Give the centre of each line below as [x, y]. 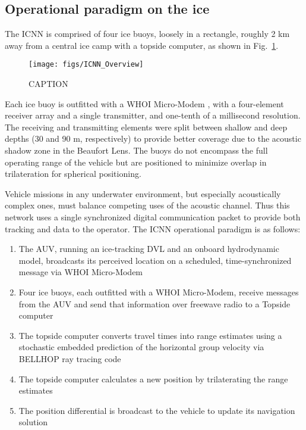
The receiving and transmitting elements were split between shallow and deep [146, 127]
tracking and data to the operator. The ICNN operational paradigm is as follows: [153, 228]
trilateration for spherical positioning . [73, 174]
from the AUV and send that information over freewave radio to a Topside [154, 303]
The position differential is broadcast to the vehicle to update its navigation [157, 410]
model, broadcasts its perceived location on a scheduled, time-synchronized [155, 260]
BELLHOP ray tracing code [70, 358]
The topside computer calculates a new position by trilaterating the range [153, 378]
